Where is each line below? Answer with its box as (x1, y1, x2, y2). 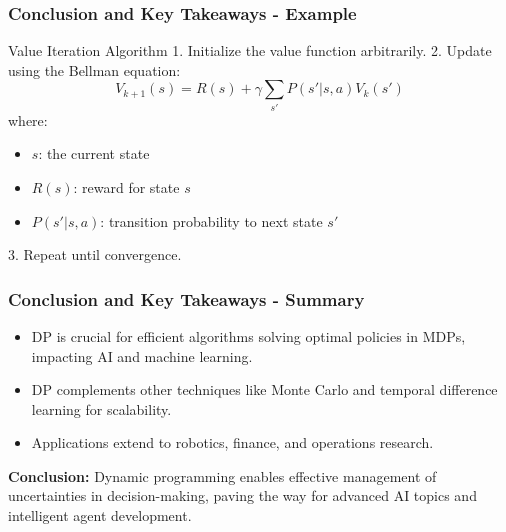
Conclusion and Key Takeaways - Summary (8, 286, 365, 311)
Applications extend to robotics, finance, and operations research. (31, 432, 434, 453)
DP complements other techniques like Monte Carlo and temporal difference (31, 379, 498, 400)
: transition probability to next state (100, 210, 323, 231)
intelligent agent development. (8, 505, 192, 526)
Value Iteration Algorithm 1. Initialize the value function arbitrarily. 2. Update (8, 40, 492, 61)
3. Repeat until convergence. (8, 244, 182, 265)
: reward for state (73, 176, 180, 197)
